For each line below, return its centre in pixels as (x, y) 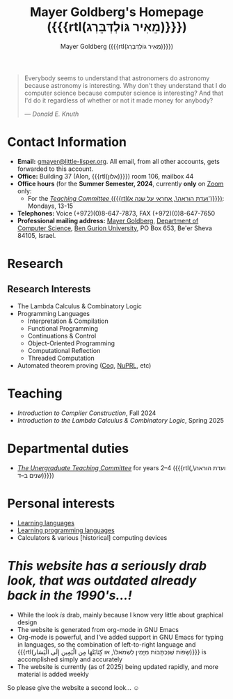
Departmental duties (68, 449)
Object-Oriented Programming (71, 343)
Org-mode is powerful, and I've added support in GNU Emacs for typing (120, 637)
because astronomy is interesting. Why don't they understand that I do (125, 85)
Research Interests (49, 289)
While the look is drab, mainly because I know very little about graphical (120, 615)
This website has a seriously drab (107, 565)
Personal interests (61, 503)
